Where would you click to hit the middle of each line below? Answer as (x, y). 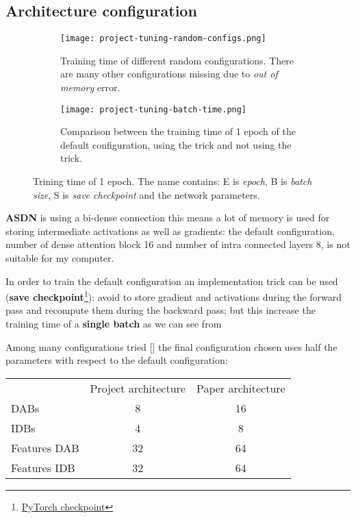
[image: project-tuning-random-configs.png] (163, 39)
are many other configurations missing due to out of (169, 74)
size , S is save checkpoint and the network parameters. (147, 194)
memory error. (90, 87)
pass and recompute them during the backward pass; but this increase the (161, 310)
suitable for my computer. (60, 258)
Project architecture (138, 388)
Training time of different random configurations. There (177, 60)
